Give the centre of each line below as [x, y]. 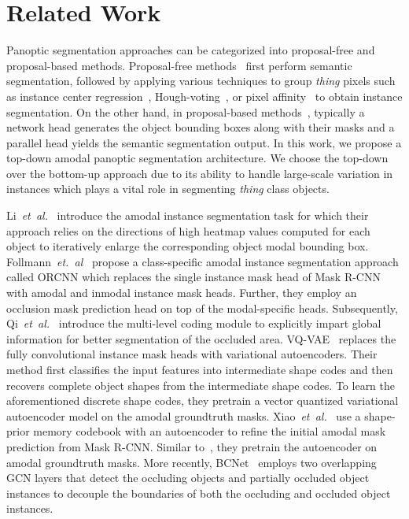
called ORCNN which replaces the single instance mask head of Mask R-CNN [193, 277]
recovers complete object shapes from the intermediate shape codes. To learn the [201, 385]
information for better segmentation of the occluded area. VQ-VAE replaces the [201, 338]
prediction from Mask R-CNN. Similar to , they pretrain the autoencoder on [192, 446]
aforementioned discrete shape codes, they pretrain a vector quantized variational [203, 400]
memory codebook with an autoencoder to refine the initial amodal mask [210, 431]
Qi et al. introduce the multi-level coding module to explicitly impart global [194, 323]
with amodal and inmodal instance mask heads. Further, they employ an [182, 293]
